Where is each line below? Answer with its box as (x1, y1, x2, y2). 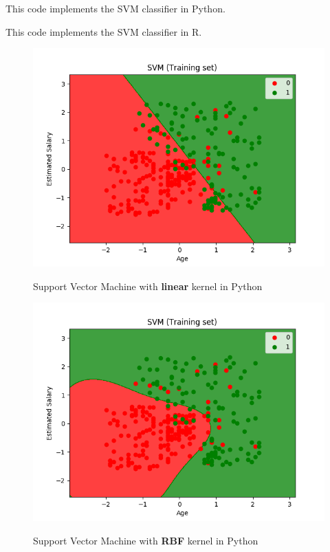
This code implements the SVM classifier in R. (5, 24, 202, 38)
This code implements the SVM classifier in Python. (5, 1, 225, 15)
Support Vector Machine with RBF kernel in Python (33, 533, 258, 547)
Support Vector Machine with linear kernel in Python (33, 278, 263, 293)
